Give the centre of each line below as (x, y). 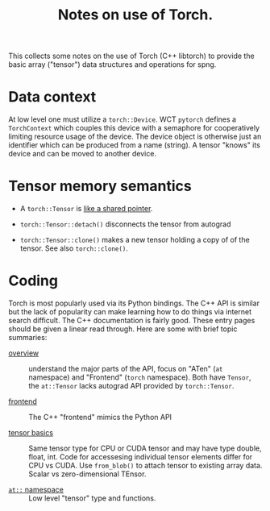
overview (23, 353)
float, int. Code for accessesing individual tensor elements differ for (141, 457)
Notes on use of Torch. (135, 15)
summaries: (28, 337)
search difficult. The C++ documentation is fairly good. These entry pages (132, 320)
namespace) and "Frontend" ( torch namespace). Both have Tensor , (140, 377)
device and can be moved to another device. (83, 154)
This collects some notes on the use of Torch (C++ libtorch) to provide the (132, 56)
